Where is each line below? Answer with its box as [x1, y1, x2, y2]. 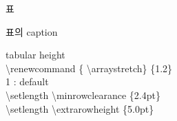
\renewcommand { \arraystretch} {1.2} [6, 60, 173, 75]
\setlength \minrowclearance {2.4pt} [6, 87, 160, 102]
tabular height [6, 47, 65, 62]
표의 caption [6, 24, 58, 38]
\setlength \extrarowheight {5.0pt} [6, 101, 154, 115]
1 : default [6, 74, 49, 89]
